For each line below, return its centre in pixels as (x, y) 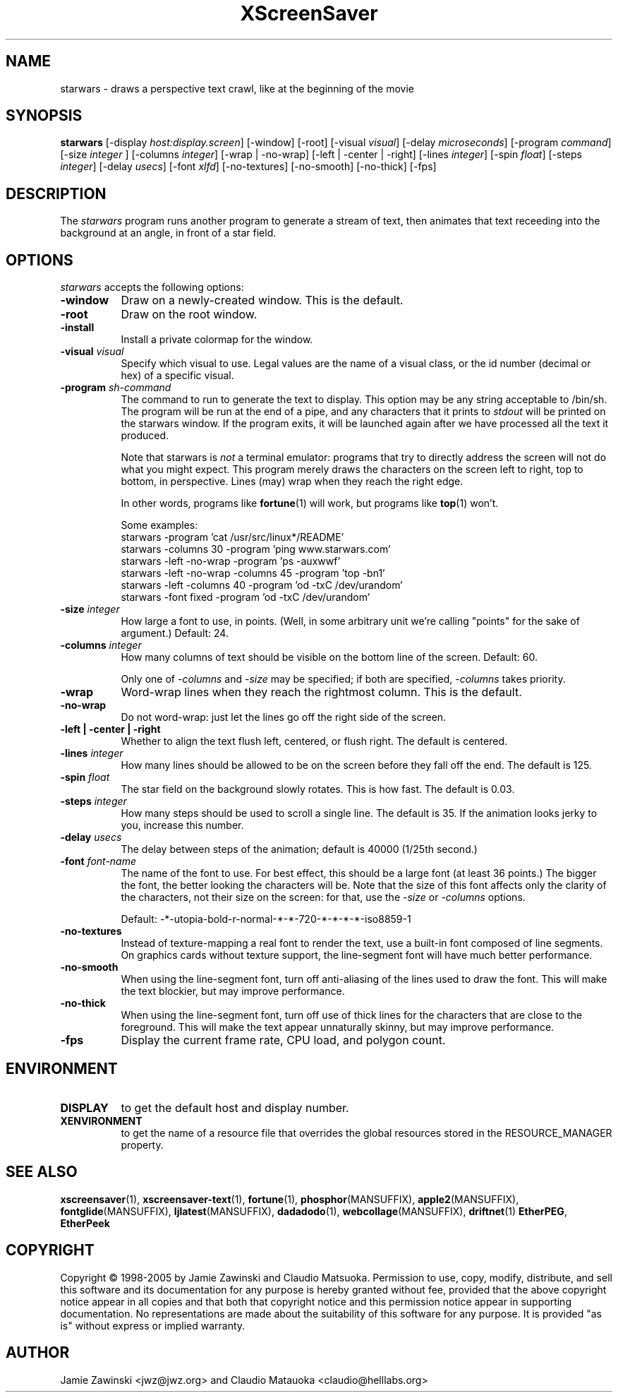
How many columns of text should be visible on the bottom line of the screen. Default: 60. (329, 657)
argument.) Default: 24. (175, 633)
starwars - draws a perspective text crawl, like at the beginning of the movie (237, 88)
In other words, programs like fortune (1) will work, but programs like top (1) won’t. (310, 503)
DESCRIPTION (56, 193)
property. (142, 1145)
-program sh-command (116, 388)
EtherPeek (85, 1223)
